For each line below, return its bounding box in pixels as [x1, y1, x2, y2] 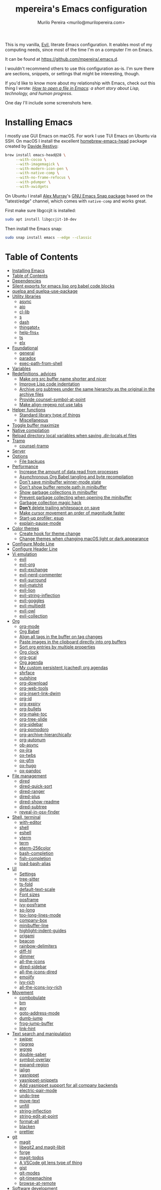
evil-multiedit [19, 603, 46, 609]
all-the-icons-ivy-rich [19, 984, 62, 990]
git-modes [19, 1170, 40, 1175]
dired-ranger [19, 788, 45, 794]
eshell [19, 829, 31, 835]
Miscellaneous [19, 417, 48, 423]
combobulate [19, 994, 46, 1000]
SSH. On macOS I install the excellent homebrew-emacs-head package [5, 138, 147, 144]
